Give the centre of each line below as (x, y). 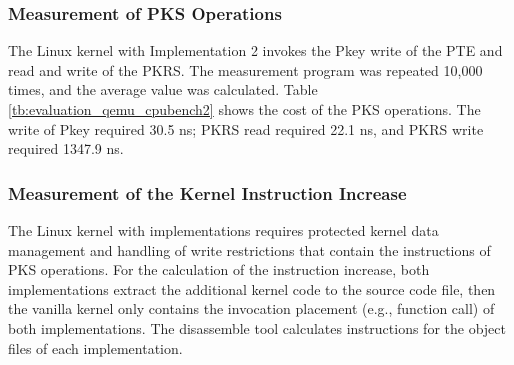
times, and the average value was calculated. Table (163, 89)
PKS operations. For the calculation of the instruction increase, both (219, 269)
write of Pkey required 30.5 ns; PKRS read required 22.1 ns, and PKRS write (246, 128)
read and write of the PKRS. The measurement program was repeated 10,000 (245, 69)
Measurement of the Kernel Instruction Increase (207, 192)
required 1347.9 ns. (66, 148)
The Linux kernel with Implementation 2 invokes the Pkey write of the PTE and (255, 50)
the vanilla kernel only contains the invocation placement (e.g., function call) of (251, 308)
